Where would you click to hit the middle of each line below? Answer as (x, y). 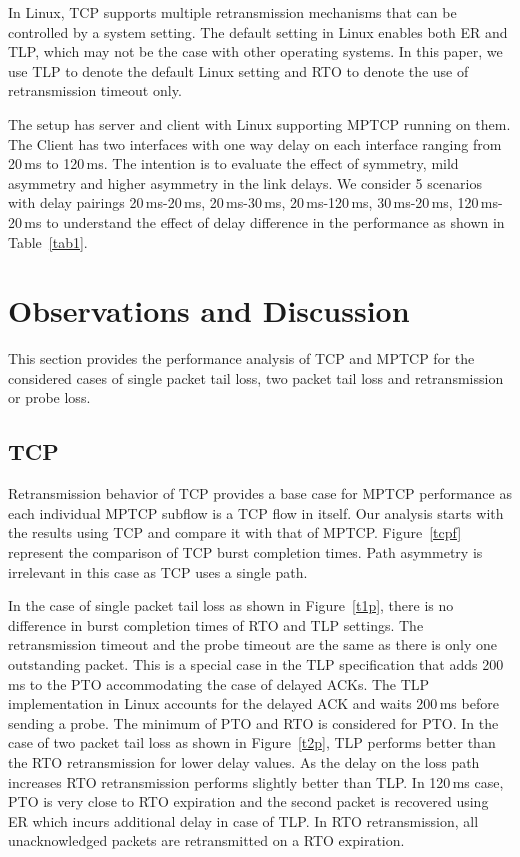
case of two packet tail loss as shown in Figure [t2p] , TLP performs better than (252, 742)
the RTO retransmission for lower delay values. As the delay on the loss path (244, 761)
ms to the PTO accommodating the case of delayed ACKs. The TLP (219, 683)
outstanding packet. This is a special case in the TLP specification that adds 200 (256, 663)
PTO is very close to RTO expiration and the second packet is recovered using (248, 801)
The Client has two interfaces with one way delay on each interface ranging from (255, 143)
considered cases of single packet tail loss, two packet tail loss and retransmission (256, 377)
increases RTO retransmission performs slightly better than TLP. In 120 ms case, (256, 781)
